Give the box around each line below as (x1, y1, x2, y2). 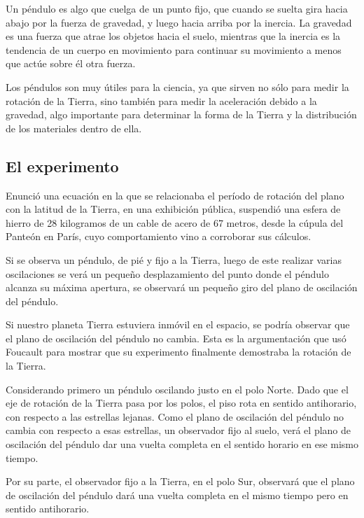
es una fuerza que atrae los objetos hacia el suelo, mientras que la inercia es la (6, 29, 341, 43)
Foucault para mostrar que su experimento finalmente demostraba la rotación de (6, 344, 351, 359)
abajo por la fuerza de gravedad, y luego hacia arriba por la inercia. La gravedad (6, 15, 352, 29)
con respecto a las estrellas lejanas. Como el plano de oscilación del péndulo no (6, 409, 344, 423)
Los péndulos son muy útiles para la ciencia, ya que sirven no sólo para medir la (6, 79, 349, 94)
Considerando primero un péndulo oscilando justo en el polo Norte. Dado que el (6, 381, 349, 396)
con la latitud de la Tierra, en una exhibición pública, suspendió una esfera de (6, 202, 341, 216)
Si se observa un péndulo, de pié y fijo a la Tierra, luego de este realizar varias (6, 252, 342, 267)
